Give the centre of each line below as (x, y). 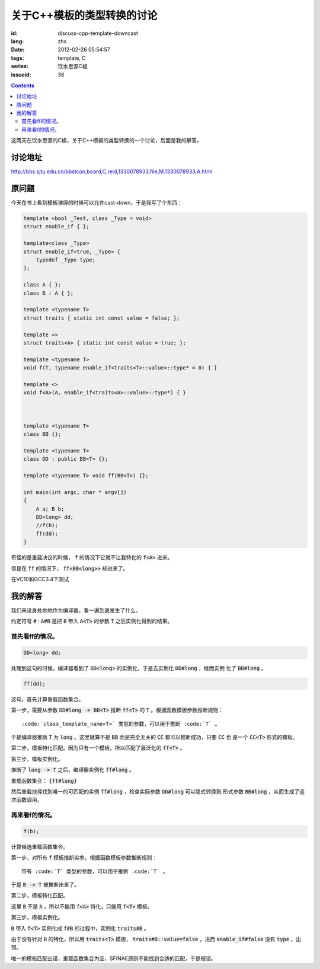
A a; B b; (50, 509)
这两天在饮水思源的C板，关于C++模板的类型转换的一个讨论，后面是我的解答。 (106, 141)
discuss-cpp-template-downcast (98, 33)
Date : (18, 50)
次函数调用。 (27, 800)
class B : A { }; (49, 293)
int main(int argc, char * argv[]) (75, 492)
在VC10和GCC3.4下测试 (40, 579)
